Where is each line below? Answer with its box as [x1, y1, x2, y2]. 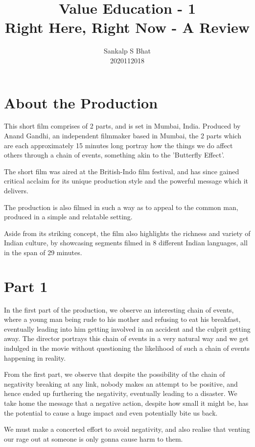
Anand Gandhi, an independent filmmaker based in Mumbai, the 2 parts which [4, 131, 241, 141]
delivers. [4, 185, 28, 195]
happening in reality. [4, 352, 66, 363]
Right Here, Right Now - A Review [4, 17, 250, 37]
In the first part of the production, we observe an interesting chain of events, [4, 304, 234, 315]
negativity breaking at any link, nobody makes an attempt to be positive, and [4, 378, 238, 389]
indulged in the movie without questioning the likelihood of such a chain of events [4, 343, 250, 353]
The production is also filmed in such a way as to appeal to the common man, [4, 202, 238, 212]
